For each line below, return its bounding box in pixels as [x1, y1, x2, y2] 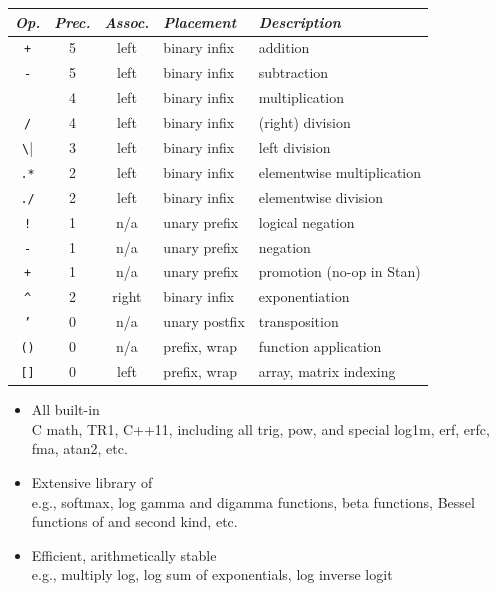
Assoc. [104, 11, 150, 32]
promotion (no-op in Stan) [258, 261, 421, 282]
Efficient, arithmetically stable [31, 544, 217, 565]
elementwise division [258, 186, 383, 207]
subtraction [258, 62, 329, 83]
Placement [163, 11, 237, 32]
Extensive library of [31, 472, 153, 492]
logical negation [258, 211, 355, 232]
